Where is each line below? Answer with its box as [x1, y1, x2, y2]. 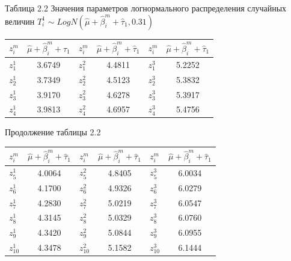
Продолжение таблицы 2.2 [5, 126, 101, 138]
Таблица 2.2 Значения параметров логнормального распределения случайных [5, 2, 287, 14]
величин [5, 14, 35, 27]
